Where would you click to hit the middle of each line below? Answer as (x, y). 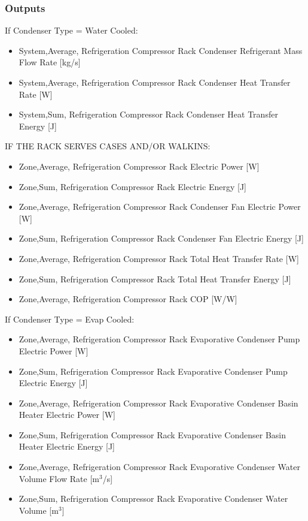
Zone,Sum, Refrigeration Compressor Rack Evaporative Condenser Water (153, 499)
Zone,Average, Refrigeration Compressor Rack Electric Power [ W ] (139, 166)
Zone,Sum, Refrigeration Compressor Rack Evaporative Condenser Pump (153, 371)
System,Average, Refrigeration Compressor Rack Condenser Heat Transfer (155, 82)
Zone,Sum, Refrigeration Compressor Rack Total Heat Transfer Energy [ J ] (155, 278)
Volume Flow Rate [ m (59, 478)
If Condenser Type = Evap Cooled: (70, 319)
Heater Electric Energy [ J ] (67, 446)
